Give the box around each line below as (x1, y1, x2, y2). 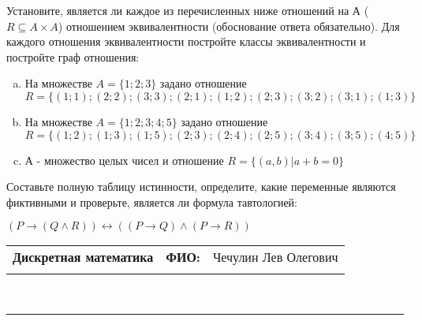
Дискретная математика (13, 248, 154, 267)
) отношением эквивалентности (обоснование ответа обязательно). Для (58, 17, 400, 34)
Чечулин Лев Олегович (212, 248, 338, 267)
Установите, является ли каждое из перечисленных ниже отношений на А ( (6, 2, 369, 18)
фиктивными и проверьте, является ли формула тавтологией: (6, 193, 297, 210)
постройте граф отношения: (6, 48, 140, 65)
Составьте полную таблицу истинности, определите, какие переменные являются (6, 178, 396, 195)
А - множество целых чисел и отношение (24, 151, 224, 168)
